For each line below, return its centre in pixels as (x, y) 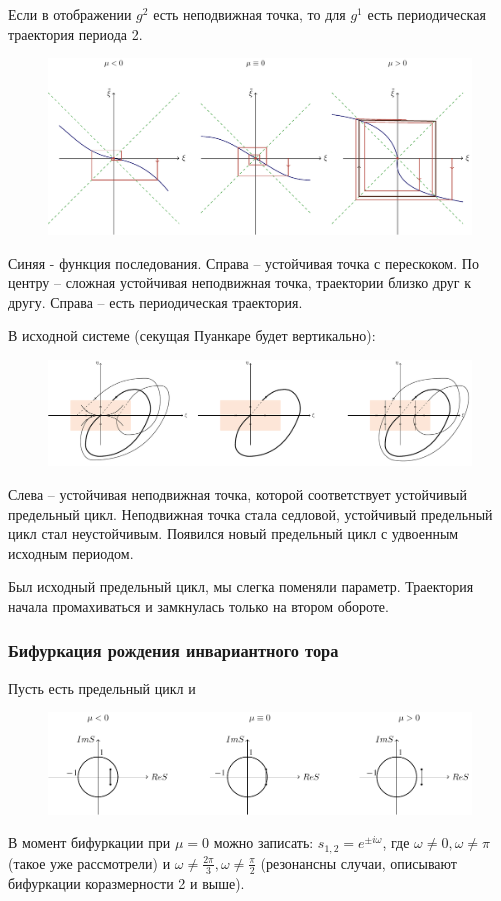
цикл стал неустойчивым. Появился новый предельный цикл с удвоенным (233, 533)
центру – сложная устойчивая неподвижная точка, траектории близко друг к (239, 282)
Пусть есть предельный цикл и (102, 687)
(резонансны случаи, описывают (358, 862)
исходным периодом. (71, 552)
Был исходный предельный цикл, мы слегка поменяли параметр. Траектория (241, 586)
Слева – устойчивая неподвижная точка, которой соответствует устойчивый (238, 493)
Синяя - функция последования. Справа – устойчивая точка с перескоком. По (243, 262)
